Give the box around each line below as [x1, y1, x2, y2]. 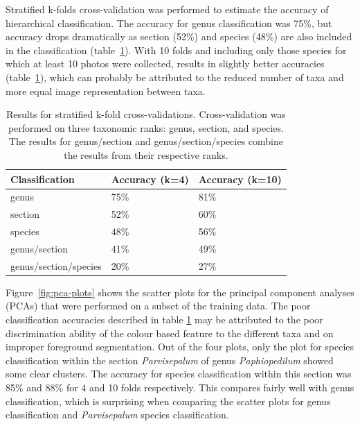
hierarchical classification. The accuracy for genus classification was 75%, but [6, 15, 332, 30]
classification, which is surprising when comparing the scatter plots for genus [6, 393, 331, 408]
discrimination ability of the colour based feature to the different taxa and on [6, 325, 334, 340]
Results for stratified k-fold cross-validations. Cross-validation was [6, 107, 286, 121]
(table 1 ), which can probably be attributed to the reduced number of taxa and [6, 69, 344, 84]
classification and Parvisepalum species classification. [6, 407, 229, 422]
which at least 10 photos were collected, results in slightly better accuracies [6, 56, 325, 71]
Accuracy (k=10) [198, 171, 282, 186]
